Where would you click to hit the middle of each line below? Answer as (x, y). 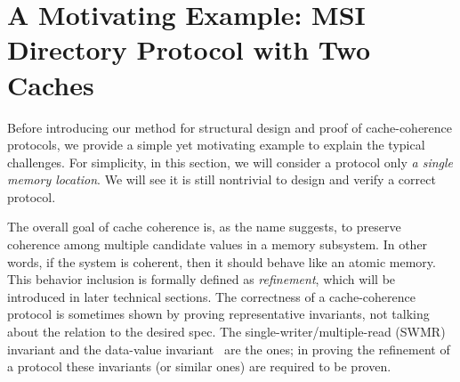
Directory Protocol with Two (189, 49)
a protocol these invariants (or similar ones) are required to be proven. (199, 366)
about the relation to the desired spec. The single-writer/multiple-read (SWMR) (226, 332)
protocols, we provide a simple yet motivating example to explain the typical (216, 145)
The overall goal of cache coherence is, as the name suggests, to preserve (204, 227)
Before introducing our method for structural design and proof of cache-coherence (230, 127)
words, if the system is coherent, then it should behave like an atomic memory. (222, 261)
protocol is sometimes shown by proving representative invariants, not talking (218, 314)
